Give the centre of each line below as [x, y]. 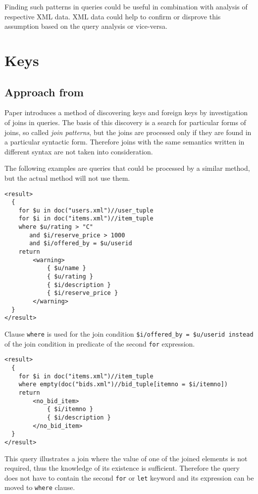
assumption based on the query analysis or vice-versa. [86, 26]
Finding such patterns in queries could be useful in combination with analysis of [126, 6]
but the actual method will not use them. [67, 177]
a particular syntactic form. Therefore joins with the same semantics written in [125, 142]
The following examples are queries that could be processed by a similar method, [127, 168]
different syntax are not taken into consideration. [79, 151]
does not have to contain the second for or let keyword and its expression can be [129, 477]
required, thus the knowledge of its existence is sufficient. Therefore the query [122, 468]
